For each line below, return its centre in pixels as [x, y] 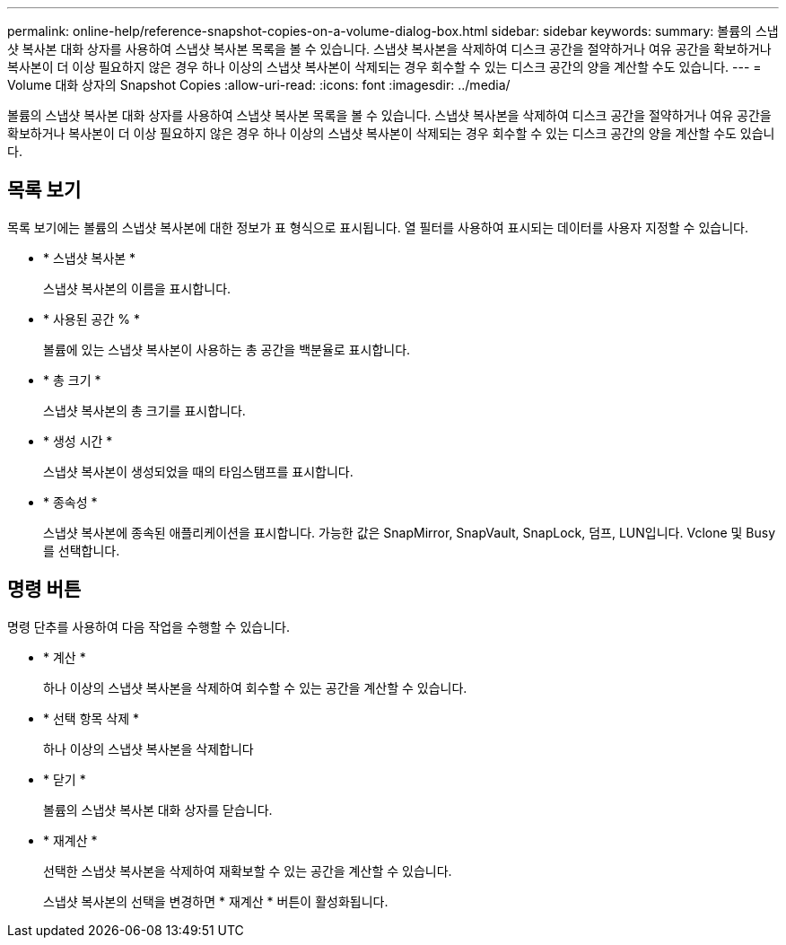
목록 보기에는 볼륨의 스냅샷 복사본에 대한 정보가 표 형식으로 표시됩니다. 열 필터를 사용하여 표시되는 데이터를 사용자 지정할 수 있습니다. [378, 227]
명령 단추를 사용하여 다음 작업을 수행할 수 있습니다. [148, 626]
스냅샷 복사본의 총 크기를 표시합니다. [144, 410]
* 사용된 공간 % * [92, 319]
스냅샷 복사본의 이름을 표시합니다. [137, 288]
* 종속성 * [70, 502]
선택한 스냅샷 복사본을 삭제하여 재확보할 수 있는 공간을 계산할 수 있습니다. [248, 871]
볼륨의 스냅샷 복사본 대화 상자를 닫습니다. [158, 809]
